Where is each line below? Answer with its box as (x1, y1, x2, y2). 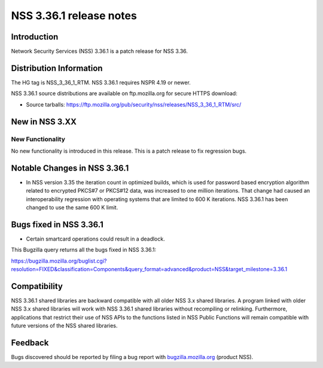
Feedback (11, 337, 49, 348)
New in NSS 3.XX (11, 117, 77, 127)
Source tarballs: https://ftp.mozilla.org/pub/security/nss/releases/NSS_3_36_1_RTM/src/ (26, 101, 242, 108)
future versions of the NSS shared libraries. (11, 322, 118, 329)
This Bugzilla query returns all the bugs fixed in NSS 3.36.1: (11, 246, 157, 254)
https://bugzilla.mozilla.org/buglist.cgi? (11, 257, 107, 264)
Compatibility (11, 281, 63, 291)
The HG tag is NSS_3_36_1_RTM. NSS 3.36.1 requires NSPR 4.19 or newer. (11, 78, 191, 86)
